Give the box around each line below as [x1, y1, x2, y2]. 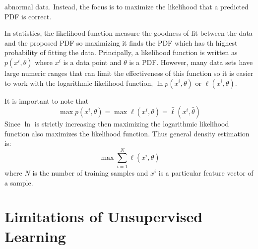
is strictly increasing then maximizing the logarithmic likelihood [34, 119, 229, 129]
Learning [4, 226, 66, 246]
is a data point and [63, 57, 122, 67]
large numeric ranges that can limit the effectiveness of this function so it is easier [4, 67, 254, 78]
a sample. [4, 177, 33, 187]
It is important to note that [4, 95, 89, 106]
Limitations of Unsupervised [4, 206, 203, 227]
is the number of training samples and [32, 168, 148, 178]
